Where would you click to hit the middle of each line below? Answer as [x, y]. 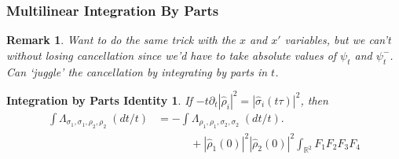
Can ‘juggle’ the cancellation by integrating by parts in [137, 71]
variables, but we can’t [338, 40]
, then [314, 100]
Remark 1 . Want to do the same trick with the [121, 40]
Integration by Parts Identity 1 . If [99, 100]
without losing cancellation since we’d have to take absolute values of [172, 55]
